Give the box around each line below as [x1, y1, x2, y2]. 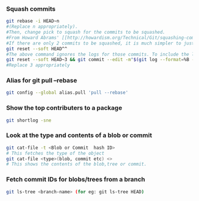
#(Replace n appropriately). [6, 24, 78, 30]
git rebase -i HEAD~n [6, 18, 60, 24]
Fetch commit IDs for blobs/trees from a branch [6, 176, 145, 184]
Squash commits [6, 5, 56, 13]
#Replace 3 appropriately [6, 62, 70, 68]
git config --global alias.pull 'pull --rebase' [6, 90, 129, 96]
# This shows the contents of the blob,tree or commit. [6, 161, 147, 167]
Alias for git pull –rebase [6, 76, 78, 85]
